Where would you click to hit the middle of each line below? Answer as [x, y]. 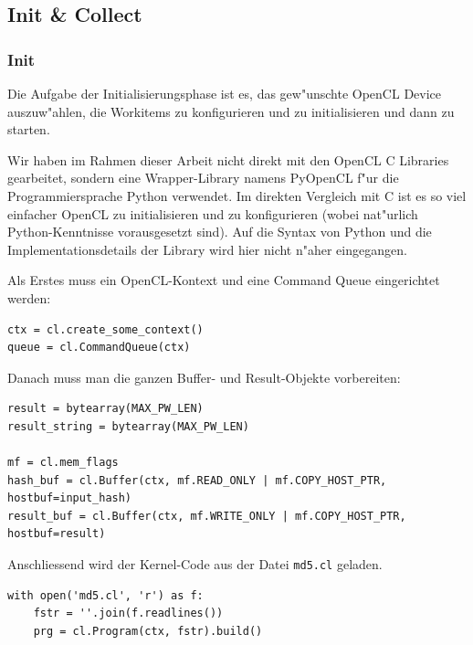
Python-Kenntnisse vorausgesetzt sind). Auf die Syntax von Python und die [220, 232]
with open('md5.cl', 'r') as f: [105, 595]
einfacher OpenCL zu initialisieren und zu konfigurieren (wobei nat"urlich [213, 213]
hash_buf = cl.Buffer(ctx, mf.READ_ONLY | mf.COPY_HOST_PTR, [197, 480]
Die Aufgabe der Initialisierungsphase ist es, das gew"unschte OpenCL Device [225, 93]
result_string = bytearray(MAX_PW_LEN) [128, 426]
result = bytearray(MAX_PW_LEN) [105, 409]
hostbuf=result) [57, 534]
